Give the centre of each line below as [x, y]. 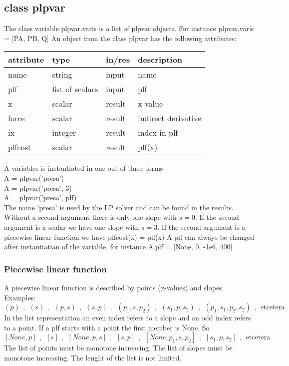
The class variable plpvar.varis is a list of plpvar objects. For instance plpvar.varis [129, 28]
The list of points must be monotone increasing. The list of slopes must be [118, 348]
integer [64, 133]
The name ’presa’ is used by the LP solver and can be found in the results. [119, 207]
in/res [118, 60]
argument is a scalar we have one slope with [72, 227]
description [160, 60]
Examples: [20, 297]
